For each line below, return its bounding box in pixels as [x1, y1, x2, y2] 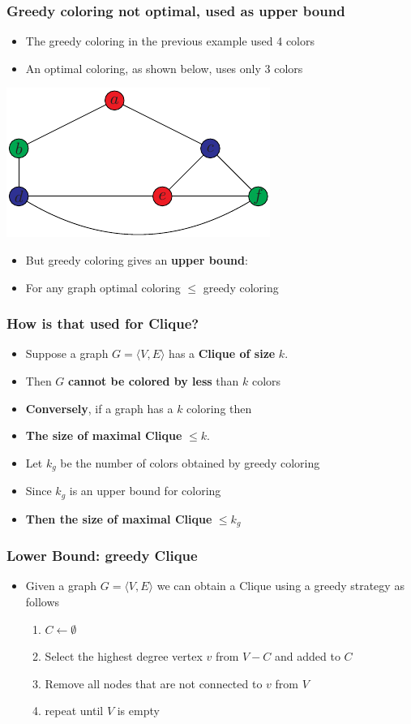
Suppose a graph [25, 345, 109, 362]
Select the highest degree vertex [45, 648, 203, 665]
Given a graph [25, 577, 97, 594]
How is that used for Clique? [6, 313, 199, 334]
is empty [117, 702, 160, 719]
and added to [274, 648, 340, 665]
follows [25, 593, 60, 610]
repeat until [45, 702, 104, 719]
